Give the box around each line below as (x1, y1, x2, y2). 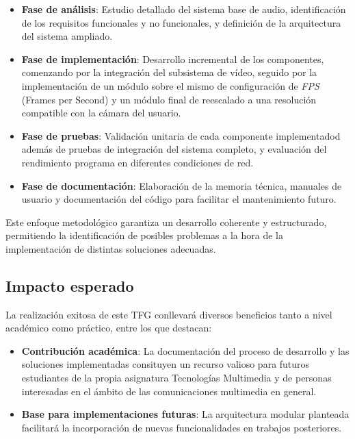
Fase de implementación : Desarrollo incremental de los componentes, (21, 51, 324, 66)
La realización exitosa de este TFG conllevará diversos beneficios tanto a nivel (5, 307, 332, 321)
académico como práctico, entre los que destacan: (5, 321, 212, 335)
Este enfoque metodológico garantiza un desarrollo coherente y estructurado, (5, 214, 327, 229)
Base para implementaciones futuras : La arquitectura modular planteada (21, 407, 350, 421)
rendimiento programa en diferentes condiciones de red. (21, 155, 254, 169)
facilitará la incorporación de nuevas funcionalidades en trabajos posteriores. (21, 420, 342, 434)
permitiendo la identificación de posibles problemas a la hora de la (5, 228, 283, 242)
